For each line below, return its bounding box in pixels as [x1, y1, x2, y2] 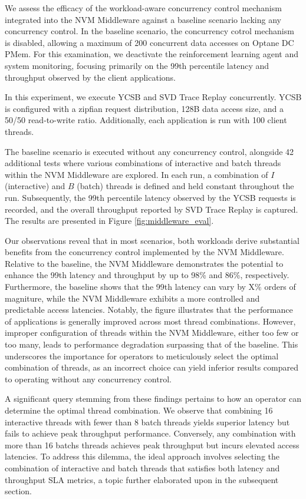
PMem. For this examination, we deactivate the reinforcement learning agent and [5, 48, 299, 60]
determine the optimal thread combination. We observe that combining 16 [5, 404, 273, 416]
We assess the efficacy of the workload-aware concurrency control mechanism [5, 2, 282, 14]
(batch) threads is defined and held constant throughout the [77, 180, 294, 192]
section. [5, 485, 32, 497]
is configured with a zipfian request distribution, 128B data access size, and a [5, 102, 284, 114]
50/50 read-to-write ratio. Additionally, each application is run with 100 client [5, 114, 287, 126]
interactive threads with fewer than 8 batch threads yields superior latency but [5, 415, 290, 428]
